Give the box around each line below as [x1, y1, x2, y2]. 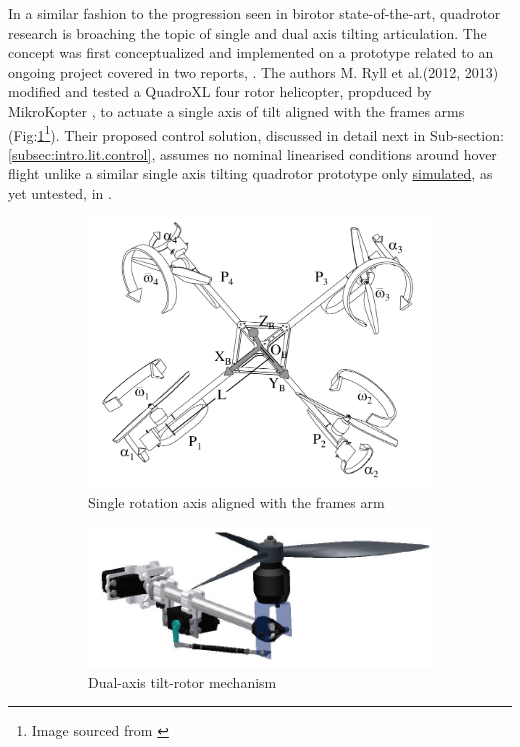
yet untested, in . [8, 183, 112, 203]
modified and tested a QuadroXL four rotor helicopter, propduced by [8, 81, 432, 102]
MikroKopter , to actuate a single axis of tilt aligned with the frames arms [8, 100, 465, 121]
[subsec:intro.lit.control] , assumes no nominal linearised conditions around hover [8, 143, 497, 164]
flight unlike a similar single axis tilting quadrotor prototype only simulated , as [8, 163, 493, 184]
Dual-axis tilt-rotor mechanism [88, 671, 277, 692]
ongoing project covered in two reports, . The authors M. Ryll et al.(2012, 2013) [8, 61, 499, 82]
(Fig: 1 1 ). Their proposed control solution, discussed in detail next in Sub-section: [8, 121, 504, 145]
